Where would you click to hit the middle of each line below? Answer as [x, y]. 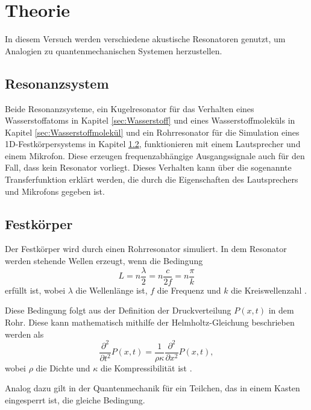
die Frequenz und [189, 290]
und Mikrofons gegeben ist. [55, 191]
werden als [24, 334]
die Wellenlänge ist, [112, 290]
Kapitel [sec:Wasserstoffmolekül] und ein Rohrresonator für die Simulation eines [152, 132]
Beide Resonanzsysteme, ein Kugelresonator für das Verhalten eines [130, 108]
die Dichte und [63, 367]
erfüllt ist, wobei [35, 290]
